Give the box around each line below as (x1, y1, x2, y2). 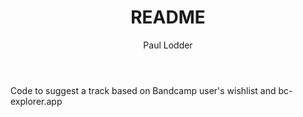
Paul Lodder (143, 39, 193, 51)
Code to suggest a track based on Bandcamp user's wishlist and (10, 84, 277, 96)
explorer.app (10, 95, 63, 107)
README (130, 6, 206, 29)
